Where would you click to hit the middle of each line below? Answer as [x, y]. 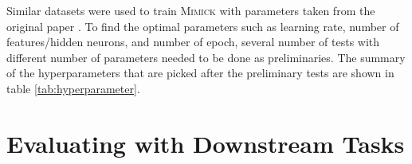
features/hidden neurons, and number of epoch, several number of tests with [193, 42]
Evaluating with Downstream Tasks [206, 143]
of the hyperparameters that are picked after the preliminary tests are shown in [200, 73]
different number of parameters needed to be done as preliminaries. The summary [206, 57]
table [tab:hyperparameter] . [73, 88]
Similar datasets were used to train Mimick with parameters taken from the [191, 10]
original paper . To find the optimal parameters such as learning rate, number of [203, 26]
